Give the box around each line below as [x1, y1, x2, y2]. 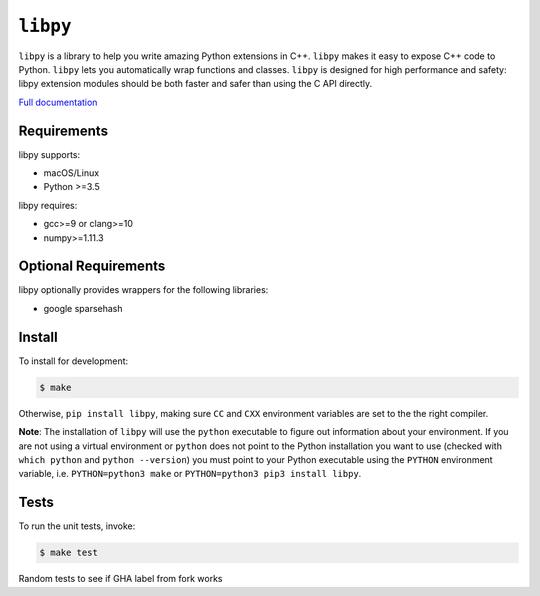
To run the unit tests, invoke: [18, 520, 136, 532]
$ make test [39, 547, 99, 559]
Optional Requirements [18, 258, 166, 275]
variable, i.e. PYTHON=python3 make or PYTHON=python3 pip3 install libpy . [18, 468, 362, 480]
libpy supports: [18, 148, 81, 160]
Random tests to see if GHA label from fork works [18, 573, 223, 585]
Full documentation [18, 96, 98, 108]
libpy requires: [18, 199, 78, 211]
